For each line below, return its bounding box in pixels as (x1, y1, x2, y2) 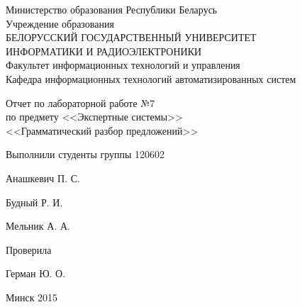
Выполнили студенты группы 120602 (6, 147, 165, 162)
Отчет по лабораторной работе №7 (6, 95, 155, 110)
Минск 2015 (6, 289, 58, 304)
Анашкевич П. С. (6, 170, 80, 185)
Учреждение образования (6, 16, 114, 30)
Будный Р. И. (6, 194, 63, 209)
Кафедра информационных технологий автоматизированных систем (6, 71, 296, 86)
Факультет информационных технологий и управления (6, 57, 240, 72)
